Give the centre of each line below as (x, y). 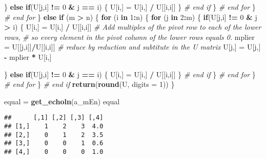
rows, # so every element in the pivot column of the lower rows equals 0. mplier (129, 37)
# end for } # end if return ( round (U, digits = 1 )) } (89, 84)
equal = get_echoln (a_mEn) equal (62, 101)
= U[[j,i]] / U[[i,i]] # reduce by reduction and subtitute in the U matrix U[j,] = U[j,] (132, 47)
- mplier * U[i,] (28, 56)
